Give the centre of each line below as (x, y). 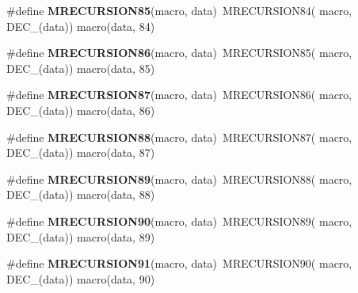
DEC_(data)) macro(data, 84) (81, 26)
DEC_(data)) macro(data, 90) (81, 278)
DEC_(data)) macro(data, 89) (81, 236)
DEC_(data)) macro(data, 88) (81, 194)
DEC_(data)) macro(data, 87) (81, 152)
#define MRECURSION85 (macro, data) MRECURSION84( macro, (179, 10)
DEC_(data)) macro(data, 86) (81, 110)
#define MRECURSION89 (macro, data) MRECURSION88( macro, (179, 179)
